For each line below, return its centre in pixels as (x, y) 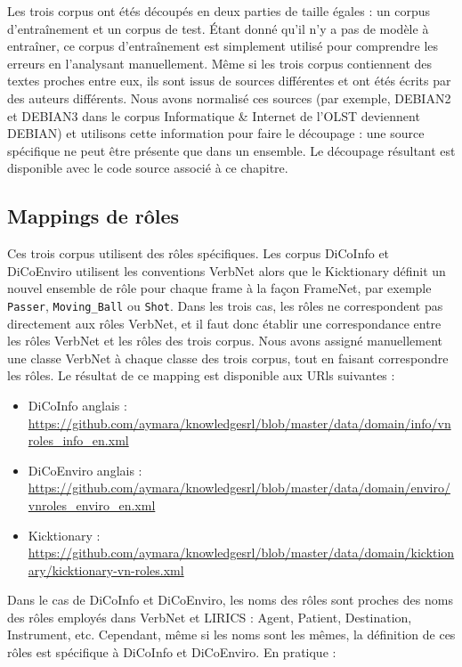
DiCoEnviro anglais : (85, 470)
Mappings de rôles (93, 216)
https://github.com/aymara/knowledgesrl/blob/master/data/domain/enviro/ (239, 488)
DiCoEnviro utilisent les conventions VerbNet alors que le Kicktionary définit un (227, 270)
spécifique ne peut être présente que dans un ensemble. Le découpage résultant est (231, 150)
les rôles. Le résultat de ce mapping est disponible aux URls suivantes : (201, 375)
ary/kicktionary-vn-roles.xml (106, 569)
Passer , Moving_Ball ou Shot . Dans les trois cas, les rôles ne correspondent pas (225, 305)
